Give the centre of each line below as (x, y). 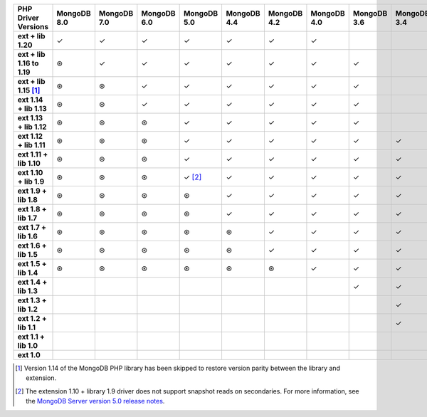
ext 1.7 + (32, 227)
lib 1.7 (27, 218)
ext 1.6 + (32, 246)
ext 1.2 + (32, 318)
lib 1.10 (29, 163)
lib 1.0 (28, 345)
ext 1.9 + (32, 191)
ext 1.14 (30, 100)
